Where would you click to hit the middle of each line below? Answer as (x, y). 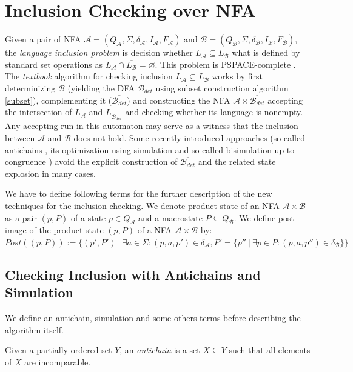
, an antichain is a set (160, 350)
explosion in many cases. (50, 173)
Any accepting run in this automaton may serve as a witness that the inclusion (152, 126)
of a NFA (154, 230)
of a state (89, 217)
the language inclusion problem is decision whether (99, 52)
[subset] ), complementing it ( (59, 100)
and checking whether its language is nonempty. (214, 112)
